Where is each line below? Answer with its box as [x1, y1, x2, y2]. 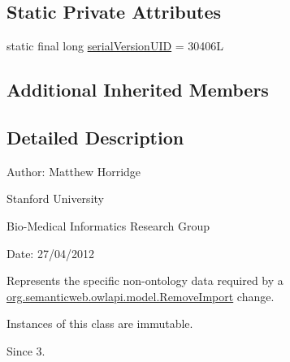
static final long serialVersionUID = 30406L [6, 37, 224, 54]
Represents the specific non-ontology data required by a [6, 272, 284, 289]
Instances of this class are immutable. [6, 315, 193, 332]
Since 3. [6, 342, 45, 359]
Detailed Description [6, 124, 184, 149]
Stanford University [6, 190, 104, 207]
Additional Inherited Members [6, 77, 269, 102]
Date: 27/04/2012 [6, 244, 94, 261]
